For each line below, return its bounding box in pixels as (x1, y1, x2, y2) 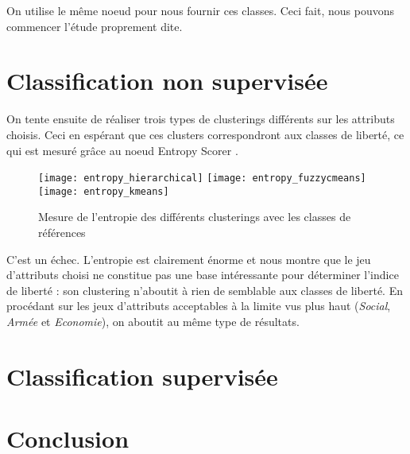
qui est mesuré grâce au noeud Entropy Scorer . (6, 142, 238, 158)
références (38, 224, 86, 240)
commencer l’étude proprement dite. (6, 17, 183, 34)
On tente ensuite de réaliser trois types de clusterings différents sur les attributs (6, 111, 395, 127)
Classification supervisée (6, 359, 278, 392)
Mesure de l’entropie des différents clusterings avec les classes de (38, 208, 351, 225)
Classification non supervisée (6, 64, 328, 97)
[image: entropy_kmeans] (38, 185, 169, 197)
